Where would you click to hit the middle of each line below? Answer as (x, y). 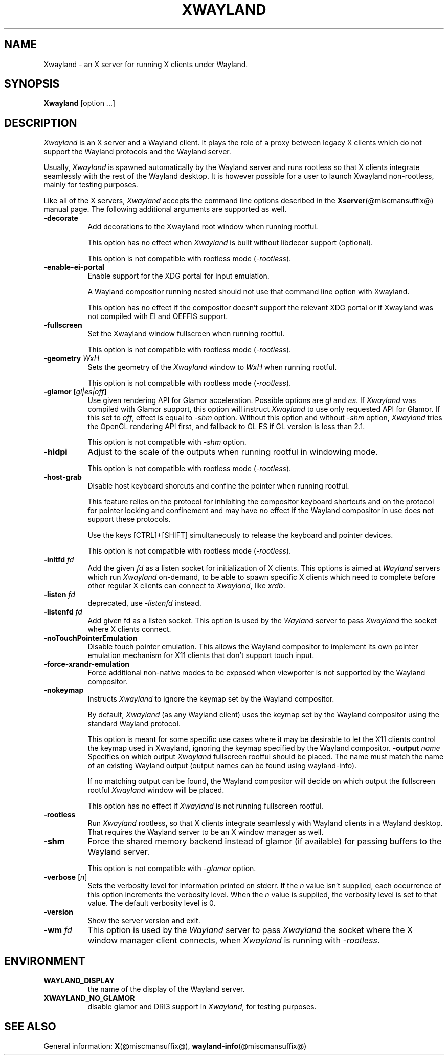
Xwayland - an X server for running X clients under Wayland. (146, 64)
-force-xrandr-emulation (86, 664)
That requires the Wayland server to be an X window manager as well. (206, 832)
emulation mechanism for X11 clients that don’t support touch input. (201, 655)
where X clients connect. (129, 629)
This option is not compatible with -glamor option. (172, 869)
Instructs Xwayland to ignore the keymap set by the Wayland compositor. (211, 699)
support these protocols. (129, 519)
